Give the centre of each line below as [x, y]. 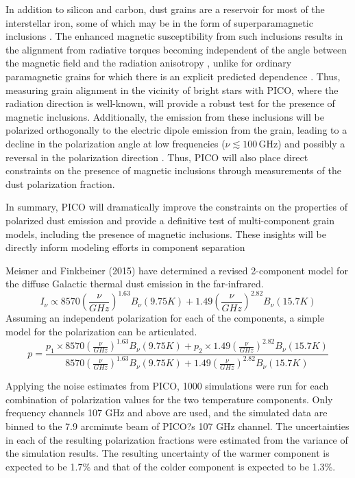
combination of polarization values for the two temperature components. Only [169, 399]
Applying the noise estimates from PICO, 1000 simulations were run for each [167, 386]
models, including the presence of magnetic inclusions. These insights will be [166, 234]
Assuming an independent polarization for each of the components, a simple [165, 318]
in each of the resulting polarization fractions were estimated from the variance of [177, 439]
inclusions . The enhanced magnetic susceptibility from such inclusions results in [174, 36]
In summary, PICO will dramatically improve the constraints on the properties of [176, 207]
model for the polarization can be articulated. [101, 331]
